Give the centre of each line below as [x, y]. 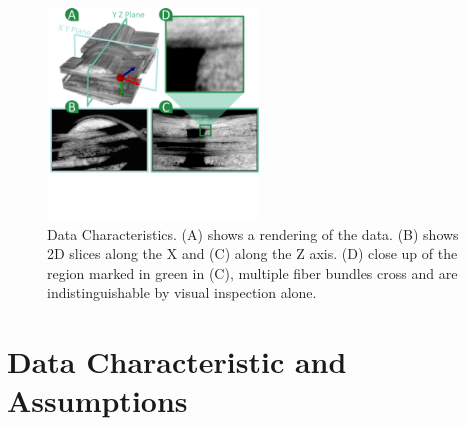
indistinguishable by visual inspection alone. [182, 292]
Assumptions [97, 400]
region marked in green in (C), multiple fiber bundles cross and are [252, 272]
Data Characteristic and [177, 361]
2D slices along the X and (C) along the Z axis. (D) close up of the [252, 253]
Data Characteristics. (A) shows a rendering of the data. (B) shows [253, 233]
